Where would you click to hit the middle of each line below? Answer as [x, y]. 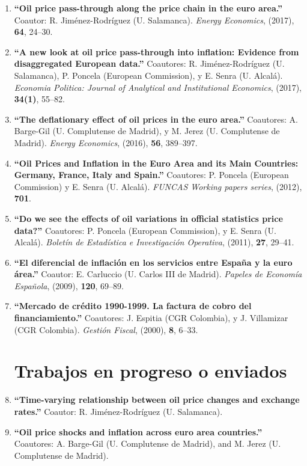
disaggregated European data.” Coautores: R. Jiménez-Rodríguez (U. [149, 63]
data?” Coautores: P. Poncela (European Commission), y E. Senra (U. [145, 230]
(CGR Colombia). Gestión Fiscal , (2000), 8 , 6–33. [106, 329]
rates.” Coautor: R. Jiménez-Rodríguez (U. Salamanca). [118, 411]
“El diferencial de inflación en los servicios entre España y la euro [153, 262]
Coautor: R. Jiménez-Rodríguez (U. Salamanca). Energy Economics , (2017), [154, 20]
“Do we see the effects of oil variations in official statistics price [148, 218]
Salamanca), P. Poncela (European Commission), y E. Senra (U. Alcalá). [148, 75]
